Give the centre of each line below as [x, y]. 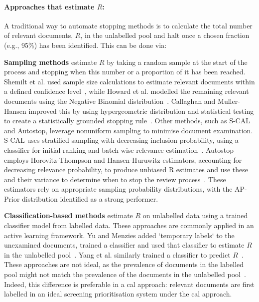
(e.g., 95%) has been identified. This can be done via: [85, 45]
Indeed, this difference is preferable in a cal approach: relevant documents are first [129, 284]
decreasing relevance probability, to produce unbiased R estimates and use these [126, 169]
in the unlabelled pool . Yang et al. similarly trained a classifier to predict [117, 254]
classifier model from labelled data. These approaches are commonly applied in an [129, 225]
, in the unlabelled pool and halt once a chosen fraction [165, 35]
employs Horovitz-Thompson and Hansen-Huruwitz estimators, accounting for [123, 159]
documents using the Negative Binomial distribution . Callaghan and [110, 101]
